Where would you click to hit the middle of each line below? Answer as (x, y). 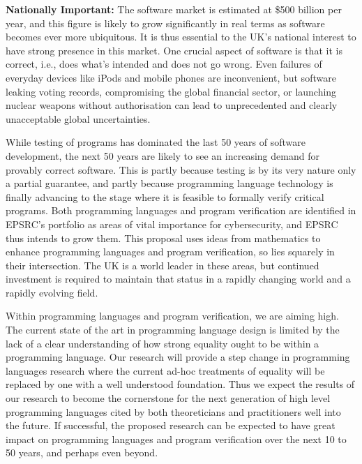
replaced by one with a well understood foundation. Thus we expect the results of (180, 384)
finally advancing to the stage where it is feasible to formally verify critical (165, 196)
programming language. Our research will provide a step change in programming (178, 357)
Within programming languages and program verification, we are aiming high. (172, 316)
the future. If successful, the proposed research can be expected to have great (171, 425)
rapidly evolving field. (52, 292)
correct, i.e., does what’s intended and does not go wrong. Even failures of (164, 64)
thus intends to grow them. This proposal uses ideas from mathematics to (163, 238)
